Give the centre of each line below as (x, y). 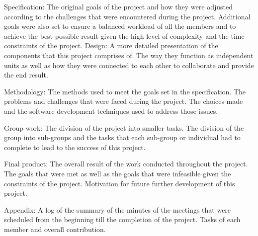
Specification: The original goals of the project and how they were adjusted (118, 6)
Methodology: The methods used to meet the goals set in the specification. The (125, 91)
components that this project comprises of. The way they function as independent (129, 55)
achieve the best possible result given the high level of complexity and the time (124, 36)
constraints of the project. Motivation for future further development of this (120, 183)
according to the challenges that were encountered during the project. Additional (127, 16)
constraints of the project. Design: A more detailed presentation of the (111, 45)
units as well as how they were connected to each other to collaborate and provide (129, 65)
